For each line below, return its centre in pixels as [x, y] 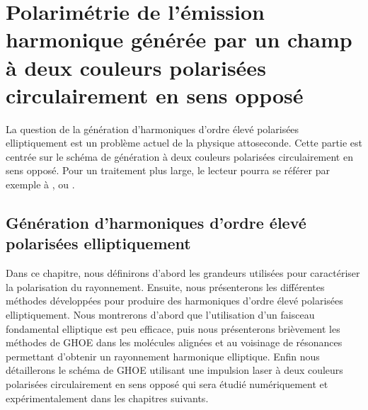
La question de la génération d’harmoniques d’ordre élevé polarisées [153, 129]
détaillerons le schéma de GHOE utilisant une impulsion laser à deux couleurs [174, 370]
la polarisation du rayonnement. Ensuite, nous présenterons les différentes [165, 286]
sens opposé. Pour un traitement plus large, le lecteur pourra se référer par [168, 170]
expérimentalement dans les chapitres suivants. [107, 398]
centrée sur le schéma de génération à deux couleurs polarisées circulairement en [179, 156]
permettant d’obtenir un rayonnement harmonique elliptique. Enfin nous [163, 356]
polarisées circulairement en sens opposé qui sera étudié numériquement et [167, 384]
